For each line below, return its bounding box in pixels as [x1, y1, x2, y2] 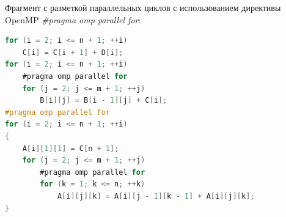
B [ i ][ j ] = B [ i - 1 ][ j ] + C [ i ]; [40, 96, 167, 105]
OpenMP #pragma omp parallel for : [5, 13, 141, 26]
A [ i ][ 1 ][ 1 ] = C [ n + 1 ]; [22, 144, 119, 153]
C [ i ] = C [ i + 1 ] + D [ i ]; [22, 48, 123, 57]
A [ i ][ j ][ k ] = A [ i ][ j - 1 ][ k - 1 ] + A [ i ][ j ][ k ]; [57, 191, 255, 200]
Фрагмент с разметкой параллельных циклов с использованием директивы [5, 1, 281, 13]
